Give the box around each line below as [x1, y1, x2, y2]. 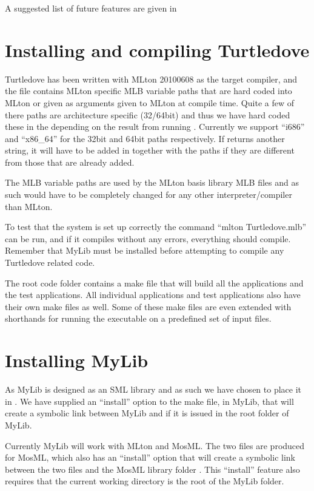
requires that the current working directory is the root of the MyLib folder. [5, 475, 284, 487]
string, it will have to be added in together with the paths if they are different [5, 144, 295, 157]
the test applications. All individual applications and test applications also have [5, 288, 301, 301]
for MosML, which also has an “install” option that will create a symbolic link [5, 451, 295, 464]
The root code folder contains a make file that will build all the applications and [5, 276, 304, 289]
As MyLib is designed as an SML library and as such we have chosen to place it [5, 383, 302, 396]
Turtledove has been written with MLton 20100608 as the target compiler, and [5, 72, 297, 85]
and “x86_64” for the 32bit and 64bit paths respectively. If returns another [5, 132, 285, 144]
